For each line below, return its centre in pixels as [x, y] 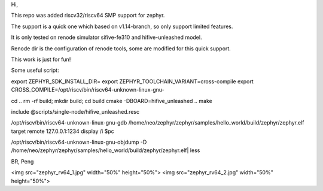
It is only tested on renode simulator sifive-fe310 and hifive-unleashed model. [106, 37]
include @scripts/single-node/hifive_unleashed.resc [75, 111]
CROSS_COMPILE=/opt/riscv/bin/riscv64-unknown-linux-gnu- [88, 90]
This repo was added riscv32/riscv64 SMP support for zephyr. [88, 16]
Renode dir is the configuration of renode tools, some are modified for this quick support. [121, 48]
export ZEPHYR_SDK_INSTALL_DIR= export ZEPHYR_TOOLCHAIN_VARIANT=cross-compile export [132, 81]
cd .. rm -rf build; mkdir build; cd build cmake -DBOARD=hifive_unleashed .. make [112, 101]
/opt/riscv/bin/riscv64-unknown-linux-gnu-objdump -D [79, 142]
